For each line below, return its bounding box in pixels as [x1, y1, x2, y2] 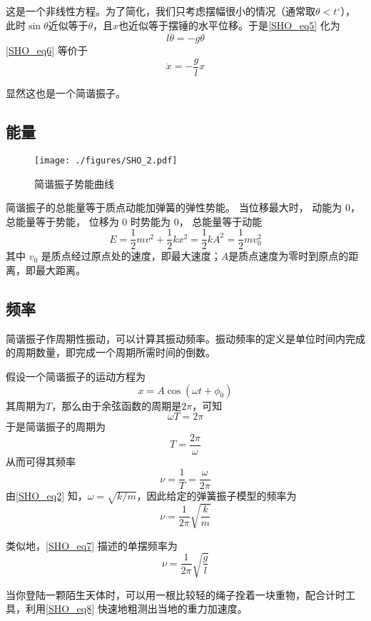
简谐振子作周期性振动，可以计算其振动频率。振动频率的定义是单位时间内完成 [6, 330, 365, 345]
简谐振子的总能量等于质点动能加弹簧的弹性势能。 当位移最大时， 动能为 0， [6, 200, 360, 215]
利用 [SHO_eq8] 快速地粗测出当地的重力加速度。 [25, 601, 248, 616]
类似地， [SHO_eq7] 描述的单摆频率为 [6, 537, 178, 552]
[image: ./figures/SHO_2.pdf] [34, 155, 178, 166]
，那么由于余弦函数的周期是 [51, 398, 182, 413]
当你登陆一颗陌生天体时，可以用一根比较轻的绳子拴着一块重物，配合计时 [6, 587, 345, 602]
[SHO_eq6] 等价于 [6, 43, 88, 58]
